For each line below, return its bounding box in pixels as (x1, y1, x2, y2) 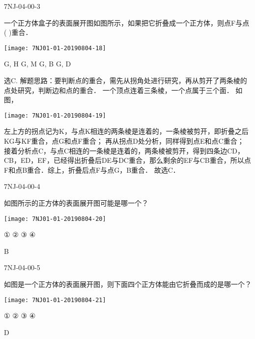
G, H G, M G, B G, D (4, 59, 71, 69)
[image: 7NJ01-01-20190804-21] (4, 296, 106, 304)
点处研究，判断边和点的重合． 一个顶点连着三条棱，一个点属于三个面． (4, 85, 233, 95)
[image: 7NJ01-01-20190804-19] (4, 112, 106, 119)
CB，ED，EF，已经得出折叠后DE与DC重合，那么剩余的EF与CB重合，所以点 (4, 155, 251, 165)
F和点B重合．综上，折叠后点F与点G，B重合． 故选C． (4, 164, 180, 175)
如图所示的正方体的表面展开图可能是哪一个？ (4, 198, 148, 208)
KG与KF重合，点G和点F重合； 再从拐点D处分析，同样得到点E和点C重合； (4, 136, 244, 146)
